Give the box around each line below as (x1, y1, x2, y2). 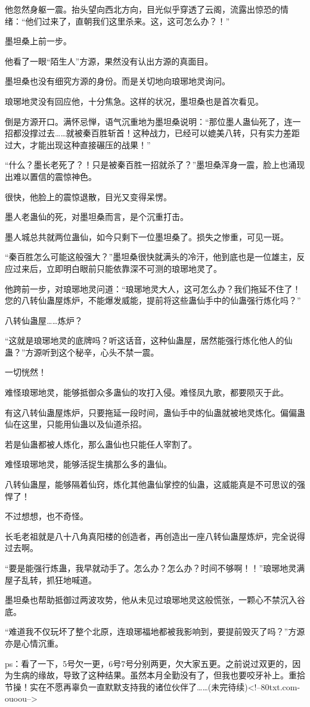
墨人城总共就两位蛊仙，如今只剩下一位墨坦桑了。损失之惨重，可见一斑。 (5, 230, 289, 243)
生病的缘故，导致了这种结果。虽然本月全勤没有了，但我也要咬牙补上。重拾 (13, 669, 305, 681)
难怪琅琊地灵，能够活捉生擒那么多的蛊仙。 (5, 458, 172, 470)
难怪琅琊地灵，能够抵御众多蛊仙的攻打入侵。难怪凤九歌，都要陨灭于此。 (5, 386, 289, 399)
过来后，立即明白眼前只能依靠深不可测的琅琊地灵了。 (13, 262, 222, 274)
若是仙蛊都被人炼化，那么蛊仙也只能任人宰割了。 (5, 437, 197, 450)
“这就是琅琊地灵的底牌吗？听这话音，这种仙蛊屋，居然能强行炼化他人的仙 (5, 334, 293, 347)
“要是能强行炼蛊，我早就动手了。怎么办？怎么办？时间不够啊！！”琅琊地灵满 (5, 562, 305, 574)
